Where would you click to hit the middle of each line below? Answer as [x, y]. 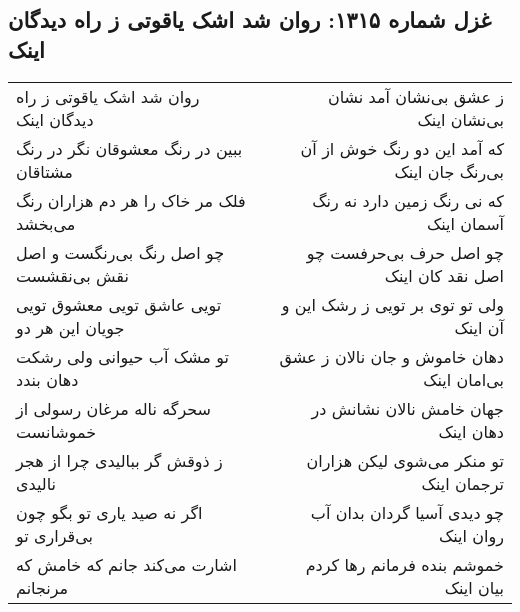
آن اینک [479, 327]
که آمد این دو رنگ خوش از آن [402, 148]
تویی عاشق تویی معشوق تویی [119, 304]
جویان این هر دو [70, 327]
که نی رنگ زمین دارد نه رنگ [408, 200]
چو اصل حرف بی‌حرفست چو [405, 252]
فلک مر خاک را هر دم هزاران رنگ [131, 200]
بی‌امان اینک [463, 379]
